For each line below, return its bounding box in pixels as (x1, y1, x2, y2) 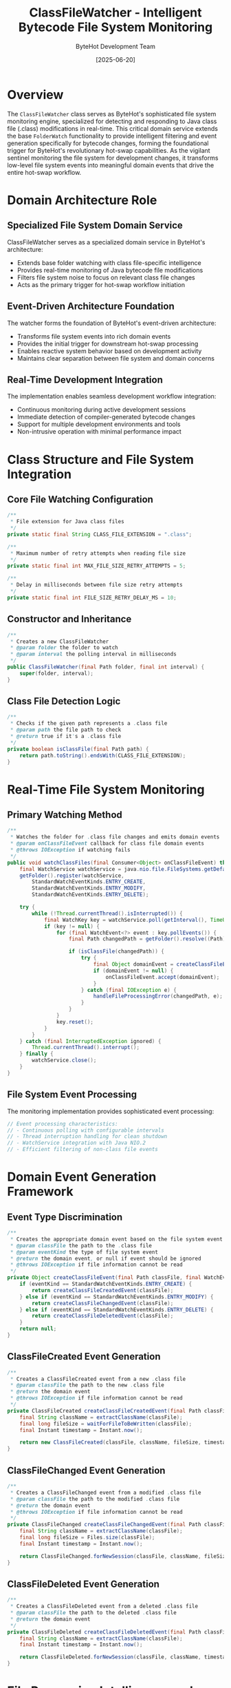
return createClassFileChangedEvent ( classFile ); (32, 1300, 174, 1307)
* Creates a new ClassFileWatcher (10, 638, 109, 645)
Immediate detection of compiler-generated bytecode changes (16, 413, 196, 421)
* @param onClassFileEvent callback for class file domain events (10, 840, 205, 847)
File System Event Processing (7, 1089, 137, 1101)
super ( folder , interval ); (19, 670, 94, 677)
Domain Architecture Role (7, 192, 157, 208)
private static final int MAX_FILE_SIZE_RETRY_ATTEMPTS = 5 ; (7, 562, 186, 569)
